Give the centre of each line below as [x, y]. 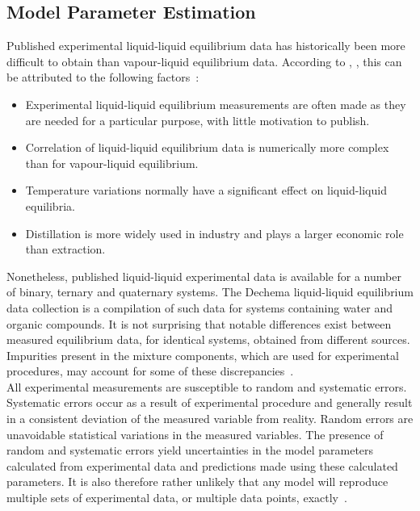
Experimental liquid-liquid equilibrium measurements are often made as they [216, 104]
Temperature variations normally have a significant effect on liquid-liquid [206, 190]
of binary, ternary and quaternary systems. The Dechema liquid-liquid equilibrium [210, 292]
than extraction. [65, 249]
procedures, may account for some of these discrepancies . [150, 371]
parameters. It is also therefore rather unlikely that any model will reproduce [197, 482]
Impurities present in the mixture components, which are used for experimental [203, 355]
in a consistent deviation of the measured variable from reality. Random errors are [210, 419]
